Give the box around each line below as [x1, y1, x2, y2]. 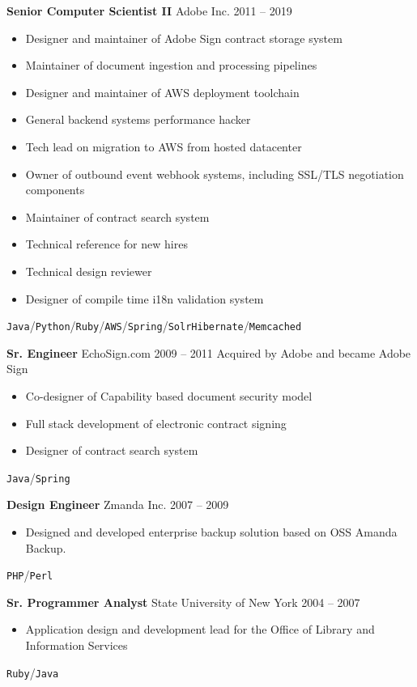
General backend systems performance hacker [25, 111, 251, 128]
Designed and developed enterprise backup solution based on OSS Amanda [25, 524, 398, 540]
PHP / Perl [6, 566, 53, 583]
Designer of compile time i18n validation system [25, 290, 264, 307]
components [25, 181, 85, 198]
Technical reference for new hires [25, 235, 188, 252]
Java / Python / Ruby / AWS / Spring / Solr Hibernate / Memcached [6, 317, 302, 334]
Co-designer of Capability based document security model [25, 387, 313, 404]
